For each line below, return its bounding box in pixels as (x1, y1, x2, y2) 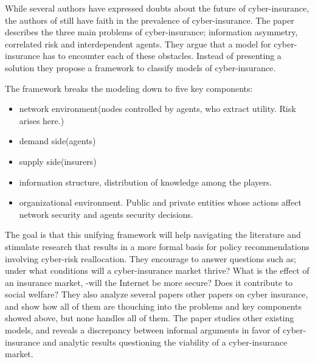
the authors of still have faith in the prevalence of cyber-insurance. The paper (5, 13, 294, 26)
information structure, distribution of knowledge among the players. (19, 175, 272, 188)
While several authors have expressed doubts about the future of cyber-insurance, (5, 2, 310, 14)
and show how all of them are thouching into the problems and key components (5, 299, 302, 312)
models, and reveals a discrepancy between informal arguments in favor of (5, 324, 280, 336)
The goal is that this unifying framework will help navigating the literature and (5, 228, 301, 241)
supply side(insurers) (19, 155, 97, 167)
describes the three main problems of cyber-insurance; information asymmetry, (5, 26, 298, 38)
